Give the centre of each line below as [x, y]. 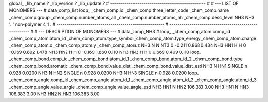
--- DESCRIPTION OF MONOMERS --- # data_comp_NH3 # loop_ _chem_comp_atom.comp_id [134, 31]
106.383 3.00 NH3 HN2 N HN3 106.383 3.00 [54, 94]
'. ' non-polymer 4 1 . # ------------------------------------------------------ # [89, 24]
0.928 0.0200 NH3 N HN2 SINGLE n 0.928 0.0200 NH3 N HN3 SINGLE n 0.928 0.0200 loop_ [104, 73]
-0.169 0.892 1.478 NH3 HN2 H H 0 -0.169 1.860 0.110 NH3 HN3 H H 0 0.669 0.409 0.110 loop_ [105, 52]
